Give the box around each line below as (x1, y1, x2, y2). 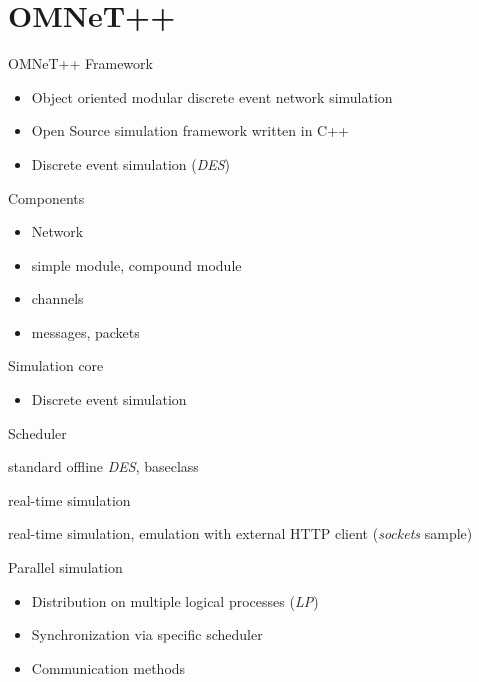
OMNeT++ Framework (8, 53, 153, 74)
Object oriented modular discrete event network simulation (31, 86, 393, 107)
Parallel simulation (8, 557, 123, 578)
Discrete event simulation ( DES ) (31, 153, 231, 174)
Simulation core (8, 355, 104, 376)
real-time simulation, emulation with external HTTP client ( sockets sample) (8, 523, 473, 544)
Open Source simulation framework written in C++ (31, 120, 349, 141)
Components (8, 187, 85, 208)
